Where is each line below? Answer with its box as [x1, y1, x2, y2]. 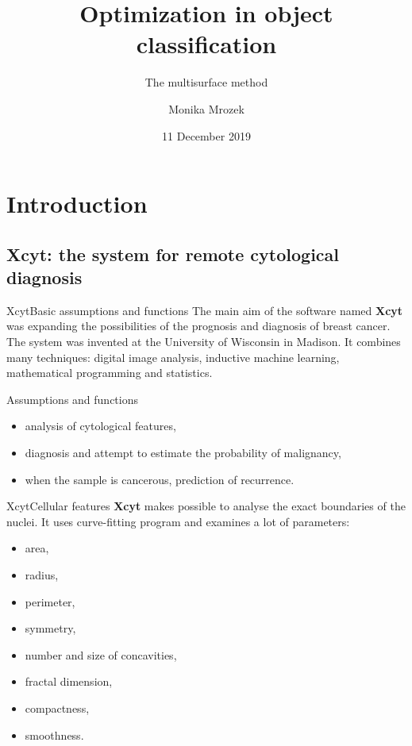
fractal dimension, [25, 673, 113, 690]
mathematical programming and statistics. [6, 364, 213, 381]
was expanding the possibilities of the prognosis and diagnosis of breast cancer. [6, 317, 391, 334]
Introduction [6, 187, 148, 220]
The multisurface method [144, 74, 268, 90]
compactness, [25, 699, 90, 716]
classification [136, 28, 277, 60]
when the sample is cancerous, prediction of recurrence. [25, 471, 295, 487]
